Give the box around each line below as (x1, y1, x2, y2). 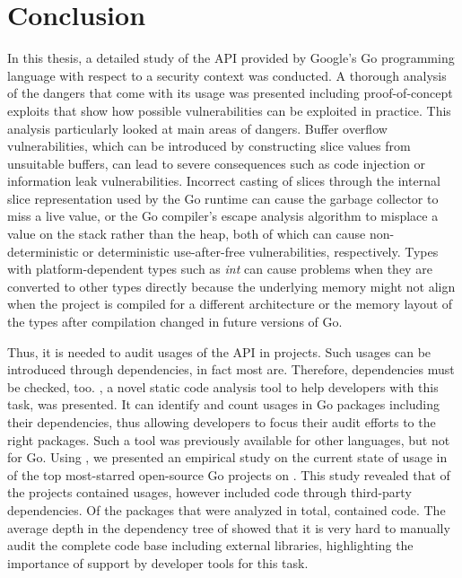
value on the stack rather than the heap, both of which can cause (7, 224, 366, 243)
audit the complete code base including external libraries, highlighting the (7, 536, 414, 555)
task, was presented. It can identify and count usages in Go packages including (7, 395, 440, 414)
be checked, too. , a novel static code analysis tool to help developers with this (7, 377, 439, 396)
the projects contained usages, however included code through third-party (7, 483, 412, 502)
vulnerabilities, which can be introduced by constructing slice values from (7, 136, 411, 155)
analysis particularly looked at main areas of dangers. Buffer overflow (7, 118, 388, 137)
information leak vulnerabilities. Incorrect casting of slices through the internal (7, 171, 440, 190)
